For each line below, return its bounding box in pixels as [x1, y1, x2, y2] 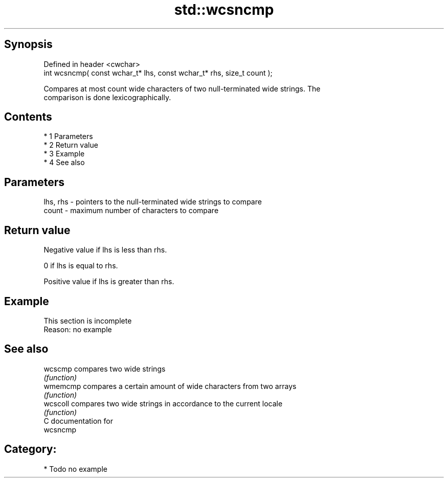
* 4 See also [43, 158, 85, 167]
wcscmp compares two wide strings [43, 364, 166, 373]
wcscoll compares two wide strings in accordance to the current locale [43, 399, 283, 408]
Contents [4, 110, 52, 124]
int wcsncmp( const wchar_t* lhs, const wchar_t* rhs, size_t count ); [43, 68, 273, 77]
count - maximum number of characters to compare [43, 206, 219, 215]
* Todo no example [43, 464, 107, 473]
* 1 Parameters [43, 132, 93, 141]
